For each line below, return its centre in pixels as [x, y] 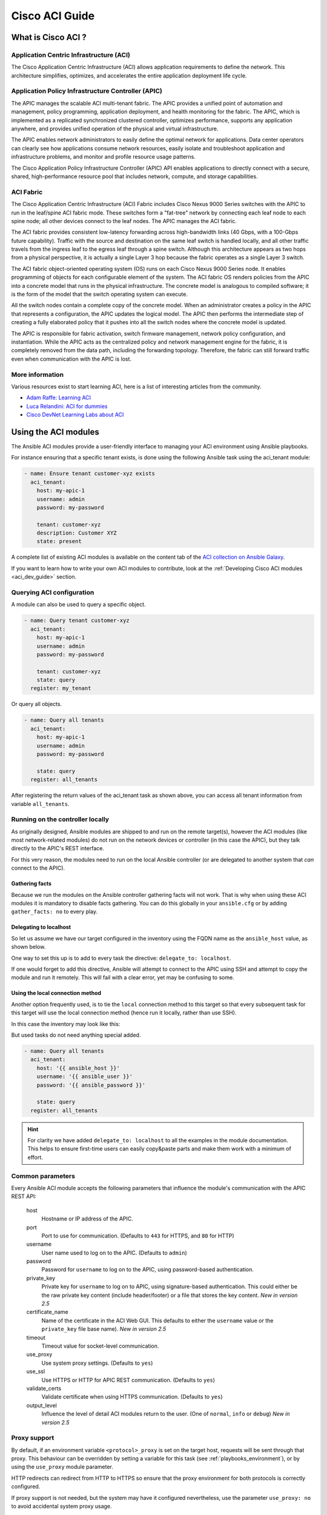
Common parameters [43, 1176]
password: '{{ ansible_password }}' [91, 1085]
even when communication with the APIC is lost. [71, 359]
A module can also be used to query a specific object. [78, 604]
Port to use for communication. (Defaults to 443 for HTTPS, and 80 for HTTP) [138, 1236]
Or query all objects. [37, 704]
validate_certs [44, 1388]
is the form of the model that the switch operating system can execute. [99, 295]
